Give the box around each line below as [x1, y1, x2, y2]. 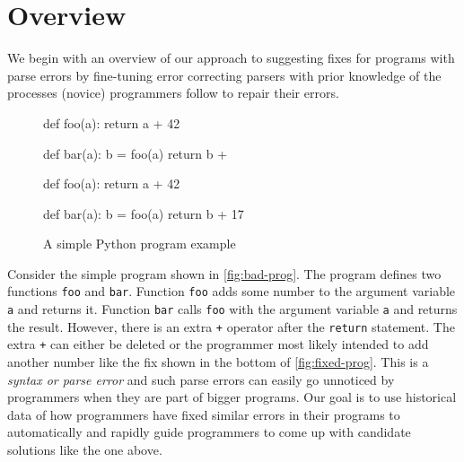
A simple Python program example [43, 234, 236, 253]
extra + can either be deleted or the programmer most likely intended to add [7, 335, 429, 353]
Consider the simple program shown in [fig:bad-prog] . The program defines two [7, 264, 442, 283]
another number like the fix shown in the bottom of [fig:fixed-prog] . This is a [7, 353, 429, 371]
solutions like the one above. [7, 440, 162, 459]
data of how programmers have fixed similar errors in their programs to [7, 405, 400, 423]
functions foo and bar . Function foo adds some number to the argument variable [7, 282, 456, 301]
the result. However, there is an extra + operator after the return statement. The [7, 317, 455, 336]
